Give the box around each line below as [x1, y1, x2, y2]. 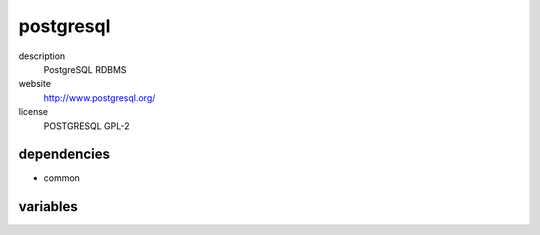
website [18, 78, 52, 90]
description [18, 50, 66, 62]
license [18, 106, 49, 118]
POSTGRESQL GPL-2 [43, 120, 130, 132]
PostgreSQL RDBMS [43, 63, 127, 75]
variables [18, 198, 79, 215]
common [43, 172, 80, 184]
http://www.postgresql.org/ [43, 91, 156, 104]
